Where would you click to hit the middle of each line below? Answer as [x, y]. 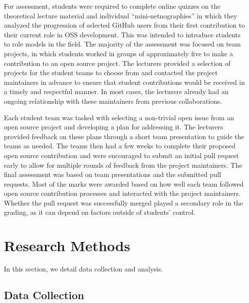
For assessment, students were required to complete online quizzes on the [112, 6]
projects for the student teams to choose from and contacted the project [111, 72]
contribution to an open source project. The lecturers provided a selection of [117, 63]
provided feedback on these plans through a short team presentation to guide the [124, 136]
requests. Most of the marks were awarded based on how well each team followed [124, 183]
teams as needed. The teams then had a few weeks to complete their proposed [120, 146]
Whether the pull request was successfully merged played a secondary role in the [124, 202]
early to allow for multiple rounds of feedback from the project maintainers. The [123, 165]
